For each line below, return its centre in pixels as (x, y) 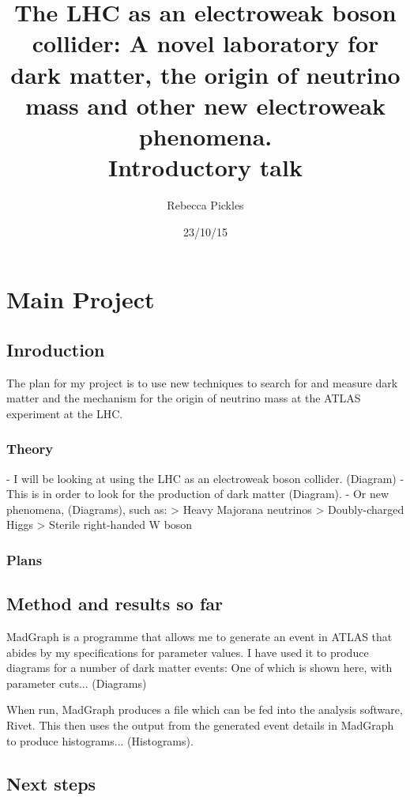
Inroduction (56, 349)
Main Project (81, 299)
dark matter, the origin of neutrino (205, 74)
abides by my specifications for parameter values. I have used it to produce (188, 652)
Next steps (51, 783)
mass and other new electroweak (205, 105)
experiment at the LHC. (65, 413)
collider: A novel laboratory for (205, 43)
